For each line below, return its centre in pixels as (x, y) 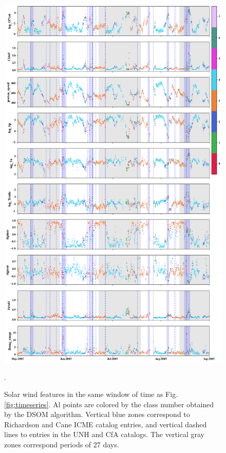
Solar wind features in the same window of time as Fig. (91, 394)
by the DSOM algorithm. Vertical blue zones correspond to (97, 414)
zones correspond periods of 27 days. (62, 445)
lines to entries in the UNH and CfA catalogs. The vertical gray (104, 434)
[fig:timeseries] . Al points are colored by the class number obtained (109, 404)
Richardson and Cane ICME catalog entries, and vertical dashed (106, 424)
